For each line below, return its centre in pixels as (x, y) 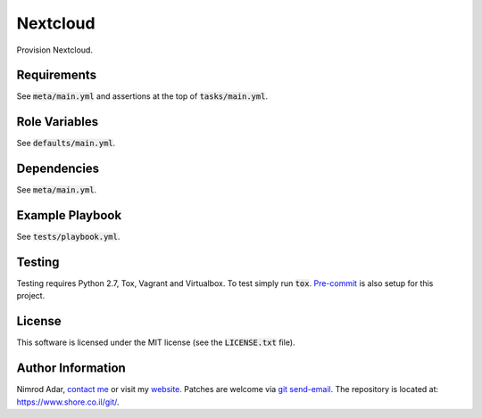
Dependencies (58, 169)
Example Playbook (69, 215)
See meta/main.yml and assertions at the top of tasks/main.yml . (142, 96)
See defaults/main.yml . (66, 143)
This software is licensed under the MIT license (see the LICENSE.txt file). (156, 342)
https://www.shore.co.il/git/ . (68, 402)
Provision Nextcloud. (55, 50)
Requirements (57, 75)
